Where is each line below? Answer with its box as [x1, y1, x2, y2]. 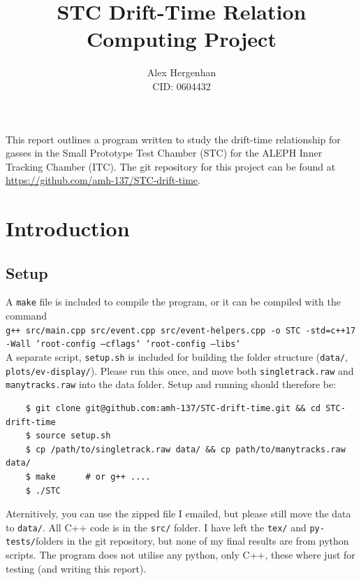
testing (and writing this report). [6, 561, 147, 575]
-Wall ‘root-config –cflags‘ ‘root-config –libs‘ [6, 339, 241, 350]
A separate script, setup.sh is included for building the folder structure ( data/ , [6, 350, 348, 364]
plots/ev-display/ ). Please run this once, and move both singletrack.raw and [6, 363, 354, 378]
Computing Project [87, 24, 277, 53]
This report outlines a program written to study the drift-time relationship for [6, 131, 341, 146]
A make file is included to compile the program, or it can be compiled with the [6, 294, 341, 309]
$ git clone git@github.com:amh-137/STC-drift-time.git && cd [25, 403, 321, 413]
